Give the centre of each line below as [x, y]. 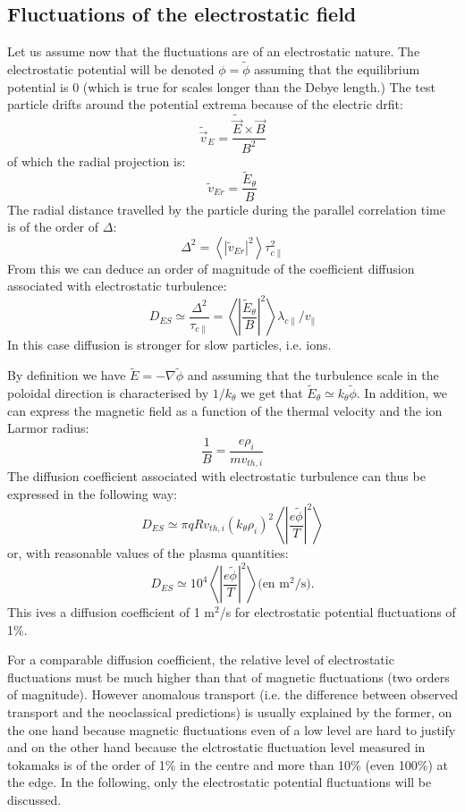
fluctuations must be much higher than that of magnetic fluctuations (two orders [228, 677]
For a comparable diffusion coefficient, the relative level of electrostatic [201, 660]
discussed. [34, 800]
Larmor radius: [48, 428]
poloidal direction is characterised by [108, 393]
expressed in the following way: [92, 493]
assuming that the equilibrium [337, 69]
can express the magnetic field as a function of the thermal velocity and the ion [225, 410]
